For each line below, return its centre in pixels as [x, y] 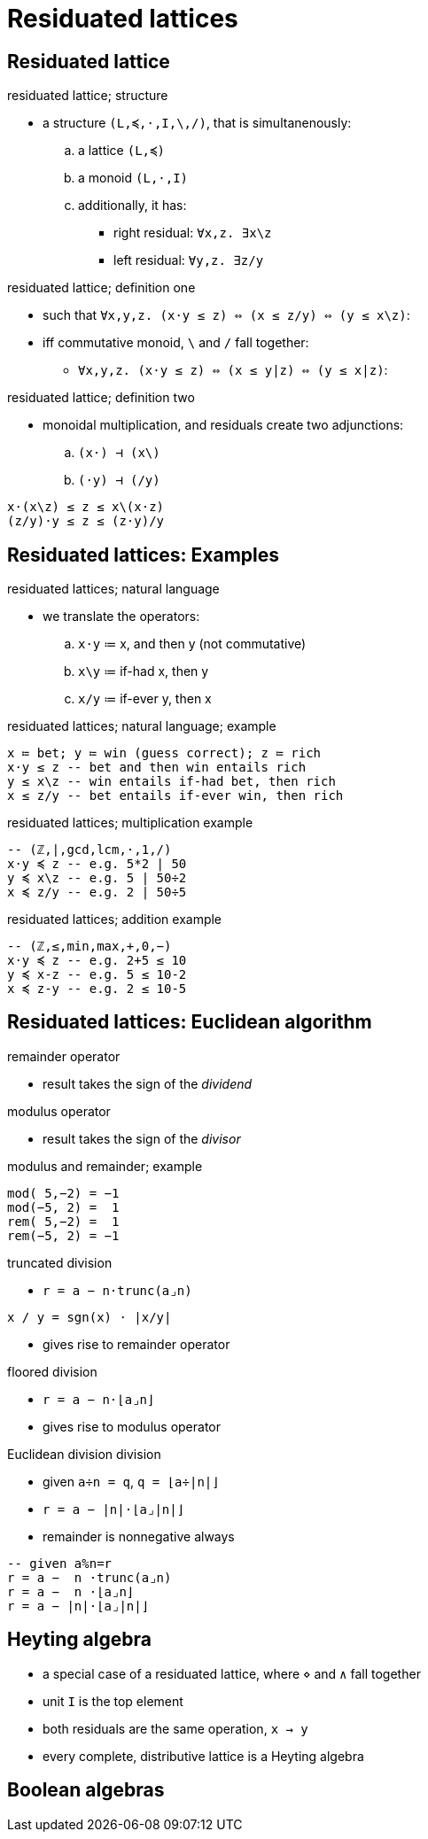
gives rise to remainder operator [136, 1344]
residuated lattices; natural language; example [142, 726]
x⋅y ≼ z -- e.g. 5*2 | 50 [97, 864]
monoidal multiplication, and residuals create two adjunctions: [223, 425]
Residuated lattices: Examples [144, 555]
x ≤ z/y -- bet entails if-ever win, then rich [175, 796]
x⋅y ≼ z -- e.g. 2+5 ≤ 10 [97, 961]
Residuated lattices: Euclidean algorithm [190, 1022]
